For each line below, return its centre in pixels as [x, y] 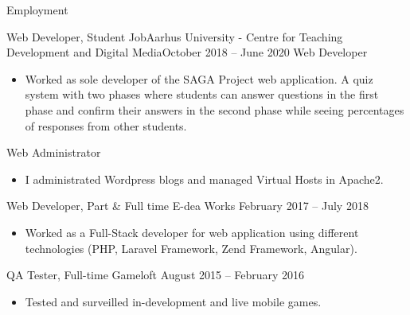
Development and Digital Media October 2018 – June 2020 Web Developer [187, 52]
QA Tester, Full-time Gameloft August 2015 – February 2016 [156, 275]
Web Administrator [54, 152]
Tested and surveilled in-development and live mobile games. [173, 301]
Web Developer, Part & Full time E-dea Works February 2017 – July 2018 [187, 206]
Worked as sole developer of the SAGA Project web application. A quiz [199, 78]
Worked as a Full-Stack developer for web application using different [192, 232]
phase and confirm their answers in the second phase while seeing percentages [215, 109]
